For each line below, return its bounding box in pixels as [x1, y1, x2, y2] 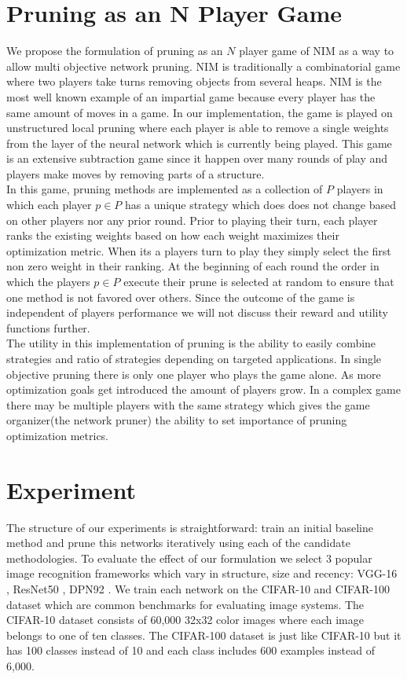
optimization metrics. [6, 427, 109, 443]
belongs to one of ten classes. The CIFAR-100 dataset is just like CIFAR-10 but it [6, 626, 401, 643]
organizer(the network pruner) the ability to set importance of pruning [6, 412, 347, 428]
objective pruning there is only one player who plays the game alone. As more [6, 365, 381, 382]
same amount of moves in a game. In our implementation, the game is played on [6, 104, 393, 120]
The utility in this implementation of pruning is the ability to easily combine [6, 335, 376, 351]
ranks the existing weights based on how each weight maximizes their [6, 227, 339, 244]
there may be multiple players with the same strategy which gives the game [6, 396, 370, 413]
